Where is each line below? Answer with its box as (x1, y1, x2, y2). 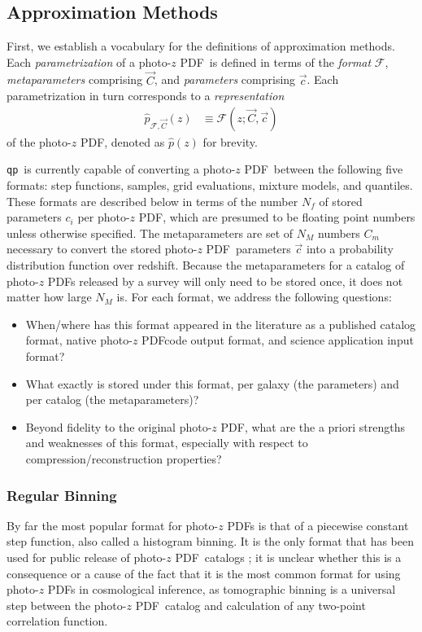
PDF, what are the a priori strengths (220, 418, 405, 435)
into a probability (306, 240, 394, 257)
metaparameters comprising (7, 71, 143, 88)
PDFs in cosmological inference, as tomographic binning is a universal (47, 581, 396, 598)
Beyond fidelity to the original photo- (25, 418, 212, 435)
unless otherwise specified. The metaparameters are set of (7, 224, 294, 241)
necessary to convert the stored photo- (7, 240, 198, 257)
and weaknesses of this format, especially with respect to (25, 434, 308, 451)
